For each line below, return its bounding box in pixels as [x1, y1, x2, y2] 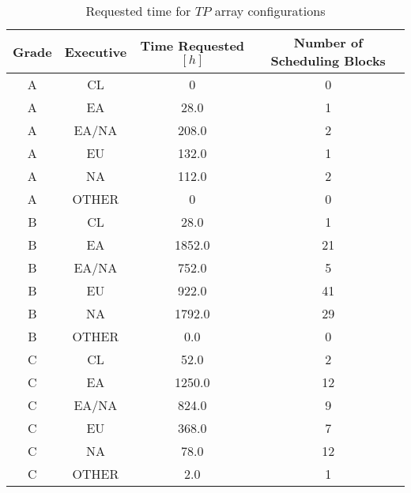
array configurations [214, 2, 326, 20]
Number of [293, 33, 363, 51]
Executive [64, 42, 127, 61]
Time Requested [140, 36, 245, 55]
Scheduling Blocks [270, 51, 386, 70]
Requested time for [85, 2, 191, 20]
